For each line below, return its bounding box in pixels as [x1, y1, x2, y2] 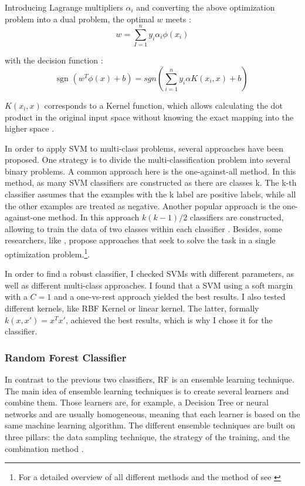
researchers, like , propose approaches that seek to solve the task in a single [5, 234, 276, 246]
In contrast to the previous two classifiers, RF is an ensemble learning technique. [5, 373, 294, 386]
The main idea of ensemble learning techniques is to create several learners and [5, 384, 289, 397]
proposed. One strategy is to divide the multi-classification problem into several [5, 153, 291, 166]
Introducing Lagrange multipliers [5, 1, 123, 13]
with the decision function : [5, 54, 103, 66]
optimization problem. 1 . [5, 246, 90, 260]
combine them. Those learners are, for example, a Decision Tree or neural [5, 396, 269, 408]
